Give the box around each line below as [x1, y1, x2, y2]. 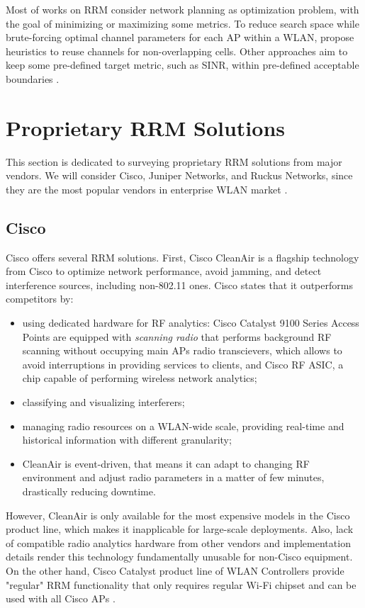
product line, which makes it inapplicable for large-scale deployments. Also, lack [6, 522, 354, 536]
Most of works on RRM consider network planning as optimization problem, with [6, 2, 359, 16]
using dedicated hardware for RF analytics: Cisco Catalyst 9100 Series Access [22, 315, 359, 330]
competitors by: [6, 291, 74, 306]
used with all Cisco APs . [6, 591, 116, 606]
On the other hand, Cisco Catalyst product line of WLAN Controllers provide [6, 563, 344, 578]
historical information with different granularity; [22, 432, 232, 447]
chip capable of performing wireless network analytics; [22, 371, 257, 385]
